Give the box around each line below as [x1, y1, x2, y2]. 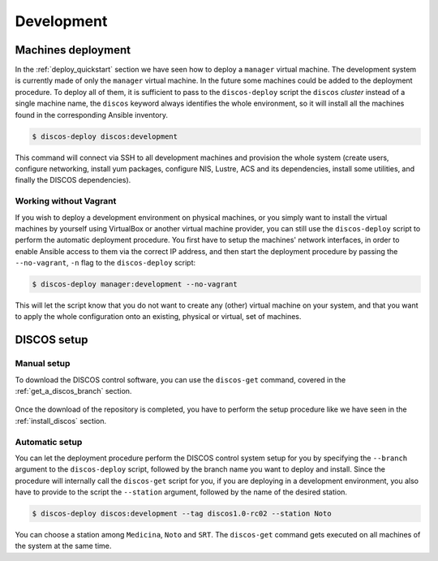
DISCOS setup [15, 333, 88, 347]
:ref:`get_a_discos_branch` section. [15, 386, 132, 395]
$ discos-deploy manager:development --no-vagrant [32, 280, 238, 289]
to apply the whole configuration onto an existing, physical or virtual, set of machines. [15, 312, 302, 321]
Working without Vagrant [15, 196, 117, 207]
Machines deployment [15, 43, 131, 57]
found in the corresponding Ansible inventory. [15, 110, 169, 119]
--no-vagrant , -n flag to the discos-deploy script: [15, 258, 196, 268]
